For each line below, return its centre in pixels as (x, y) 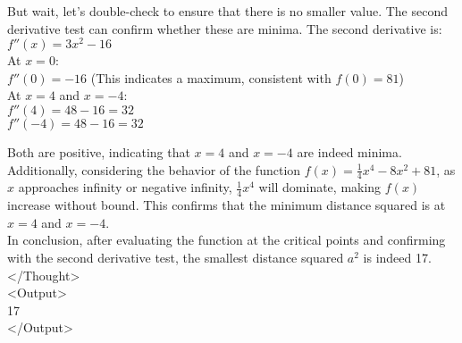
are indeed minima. (349, 152)
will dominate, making (320, 187)
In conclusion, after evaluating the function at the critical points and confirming (227, 240)
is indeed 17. (397, 258)
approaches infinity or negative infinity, (125, 187)
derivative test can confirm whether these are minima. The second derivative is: (225, 28)
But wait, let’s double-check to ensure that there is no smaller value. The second (227, 11)
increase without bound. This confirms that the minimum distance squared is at (227, 205)
